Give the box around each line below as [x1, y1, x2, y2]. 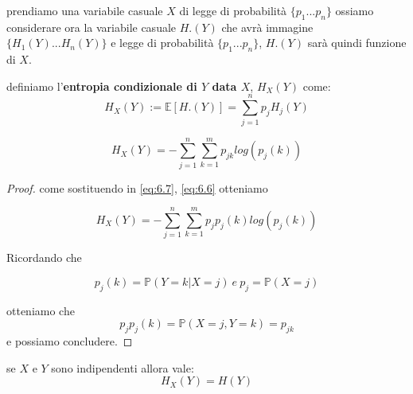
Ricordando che [6, 249, 82, 266]
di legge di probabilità [179, 2, 287, 18]
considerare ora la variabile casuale [6, 18, 177, 35]
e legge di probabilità [111, 34, 214, 51]
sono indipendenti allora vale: [51, 359, 194, 376]
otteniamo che [6, 302, 75, 318]
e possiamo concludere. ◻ [6, 333, 133, 349]
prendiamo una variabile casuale [6, 2, 163, 18]
